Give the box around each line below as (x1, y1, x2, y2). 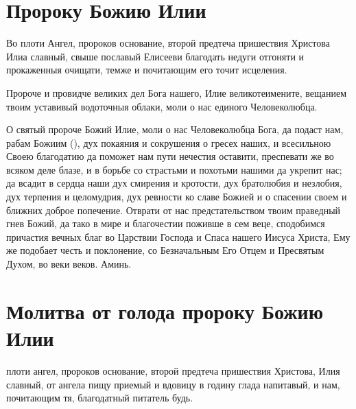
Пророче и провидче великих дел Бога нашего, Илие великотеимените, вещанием (6, 85, 347, 100)
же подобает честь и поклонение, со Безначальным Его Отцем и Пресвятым (6, 243, 324, 257)
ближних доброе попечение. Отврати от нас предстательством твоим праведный (6, 202, 341, 217)
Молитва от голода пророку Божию (6, 296, 324, 325)
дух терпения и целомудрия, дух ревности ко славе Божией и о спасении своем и (6, 189, 347, 204)
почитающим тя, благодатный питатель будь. (6, 390, 193, 405)
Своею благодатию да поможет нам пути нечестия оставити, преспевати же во (6, 149, 334, 163)
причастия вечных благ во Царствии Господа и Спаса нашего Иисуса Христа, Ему (6, 229, 351, 244)
